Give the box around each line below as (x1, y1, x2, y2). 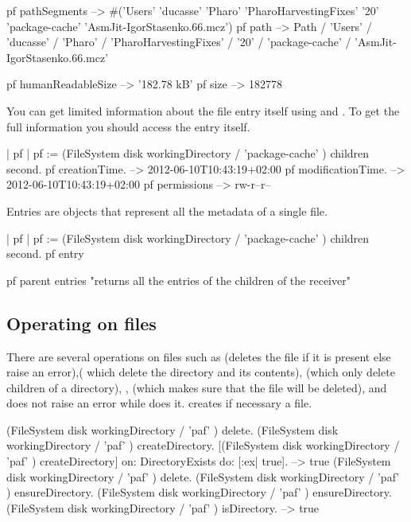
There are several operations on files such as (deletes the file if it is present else (6, 348, 391, 364)
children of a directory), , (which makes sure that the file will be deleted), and (6, 379, 387, 395)
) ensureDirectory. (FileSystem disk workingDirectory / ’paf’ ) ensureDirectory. (6, 484, 392, 501)
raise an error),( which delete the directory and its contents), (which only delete (6, 364, 395, 380)
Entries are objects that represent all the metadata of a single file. (6, 202, 328, 219)
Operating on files (6, 310, 157, 335)
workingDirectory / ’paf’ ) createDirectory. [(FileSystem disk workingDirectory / (6, 437, 400, 454)
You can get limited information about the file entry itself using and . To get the (6, 102, 400, 119)
